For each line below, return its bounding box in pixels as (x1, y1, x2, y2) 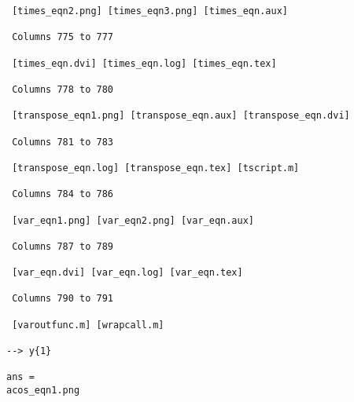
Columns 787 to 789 (12, 240, 114, 252)
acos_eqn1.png (6, 385, 80, 397)
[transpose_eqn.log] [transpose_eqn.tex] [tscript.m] (12, 162, 300, 174)
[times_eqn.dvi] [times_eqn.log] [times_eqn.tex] (12, 57, 277, 69)
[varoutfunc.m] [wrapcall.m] (12, 319, 164, 331)
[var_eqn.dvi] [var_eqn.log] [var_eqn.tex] (12, 267, 243, 279)
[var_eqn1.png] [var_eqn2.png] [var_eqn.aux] (12, 214, 254, 226)
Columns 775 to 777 (12, 31, 114, 43)
